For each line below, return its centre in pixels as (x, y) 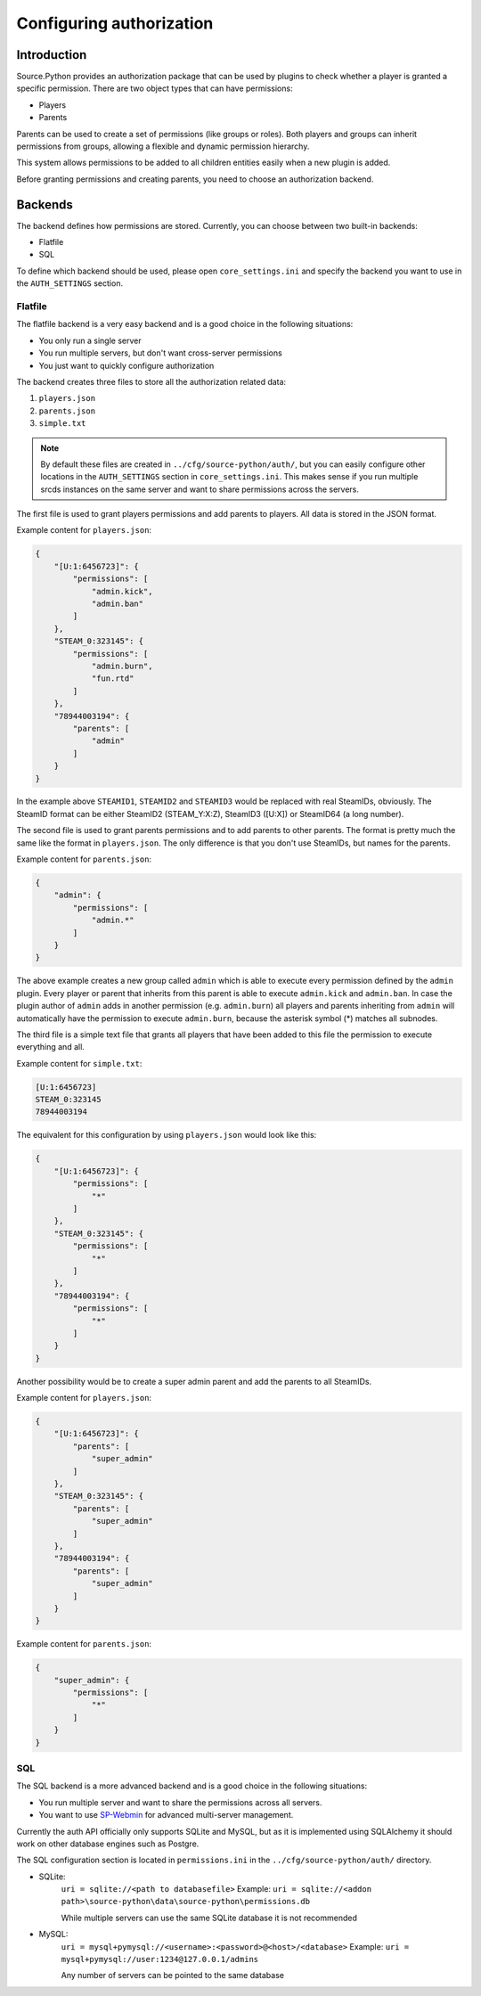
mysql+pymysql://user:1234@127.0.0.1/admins (160, 1959)
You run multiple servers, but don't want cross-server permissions (160, 353)
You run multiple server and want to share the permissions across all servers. (180, 1802)
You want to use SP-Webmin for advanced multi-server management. (166, 1815)
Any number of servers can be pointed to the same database (173, 1976)
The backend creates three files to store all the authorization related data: (151, 381)
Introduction (52, 55)
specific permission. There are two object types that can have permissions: (155, 88)
